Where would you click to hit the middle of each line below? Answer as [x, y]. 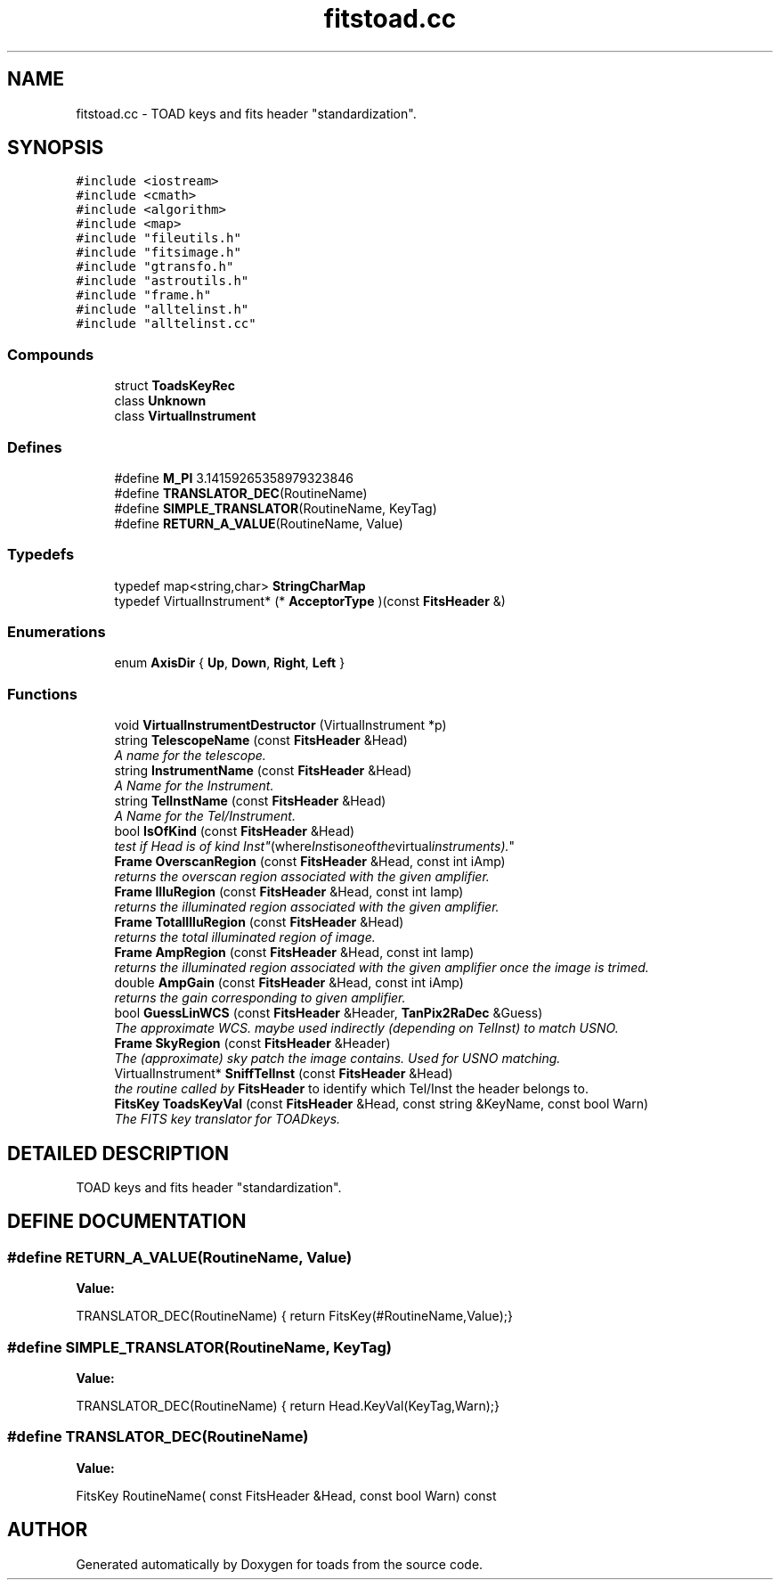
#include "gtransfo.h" [155, 267]
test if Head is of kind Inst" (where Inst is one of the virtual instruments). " [315, 847]
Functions [42, 694]
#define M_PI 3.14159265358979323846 [234, 478]
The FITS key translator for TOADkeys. [227, 1119]
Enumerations [57, 632]
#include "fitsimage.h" [158, 253]
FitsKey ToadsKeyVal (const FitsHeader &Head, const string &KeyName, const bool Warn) [382, 1104]
